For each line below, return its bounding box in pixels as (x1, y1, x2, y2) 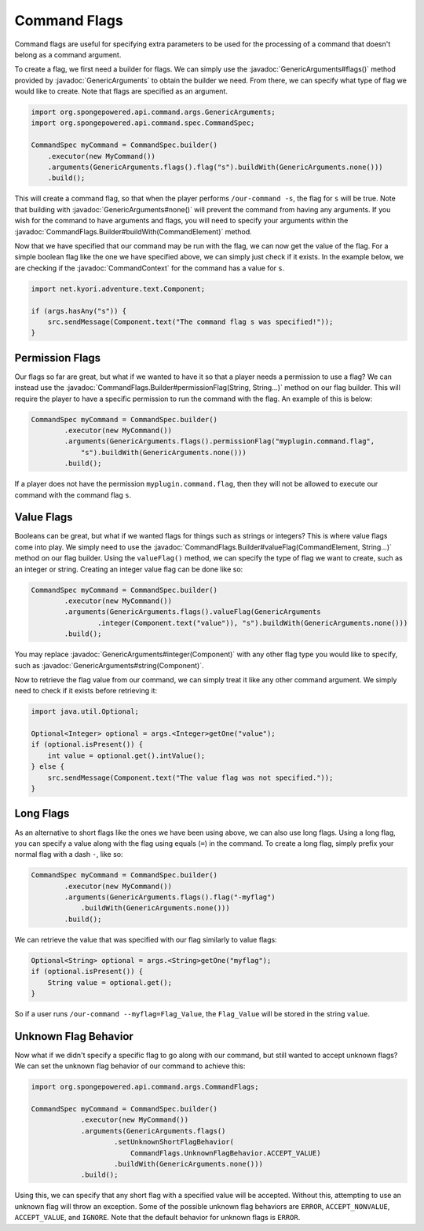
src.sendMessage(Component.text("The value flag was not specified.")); (47, 773, 334, 782)
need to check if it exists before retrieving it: (14, 686, 157, 696)
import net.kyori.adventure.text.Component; (31, 284, 206, 293)
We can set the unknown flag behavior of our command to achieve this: (14, 1061, 246, 1071)
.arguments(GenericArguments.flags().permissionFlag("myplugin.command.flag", (64, 437, 375, 446)
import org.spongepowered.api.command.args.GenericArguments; (31, 108, 276, 117)
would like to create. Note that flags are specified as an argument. (14, 86, 228, 96)
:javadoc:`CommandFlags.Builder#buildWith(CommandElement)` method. (14, 226, 253, 236)
